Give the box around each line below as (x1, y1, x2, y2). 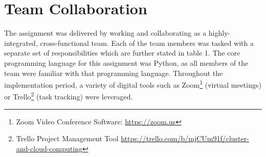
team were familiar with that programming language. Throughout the (4, 67, 223, 78)
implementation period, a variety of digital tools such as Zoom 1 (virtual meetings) (4, 78, 261, 90)
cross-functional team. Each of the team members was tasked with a (40, 37, 254, 48)
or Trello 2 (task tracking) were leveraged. (4, 90, 133, 101)
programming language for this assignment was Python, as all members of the (4, 57, 249, 68)
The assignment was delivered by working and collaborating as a (4, 28, 207, 38)
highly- (208, 28, 231, 38)
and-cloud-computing (16, 143, 82, 153)
